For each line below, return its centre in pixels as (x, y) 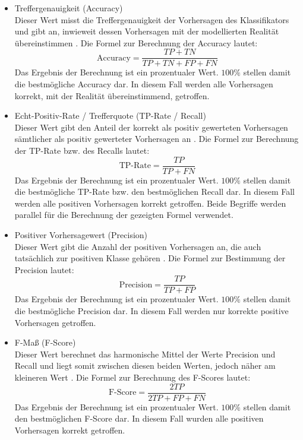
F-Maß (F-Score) (45, 342)
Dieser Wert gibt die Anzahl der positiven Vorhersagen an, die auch (138, 246)
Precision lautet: (44, 269)
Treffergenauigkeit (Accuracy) (69, 8)
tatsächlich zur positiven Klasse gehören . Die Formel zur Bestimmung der (150, 258)
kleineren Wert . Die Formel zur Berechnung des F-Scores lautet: (132, 377)
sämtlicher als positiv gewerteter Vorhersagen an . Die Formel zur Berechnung (157, 139)
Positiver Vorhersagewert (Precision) (81, 235)
